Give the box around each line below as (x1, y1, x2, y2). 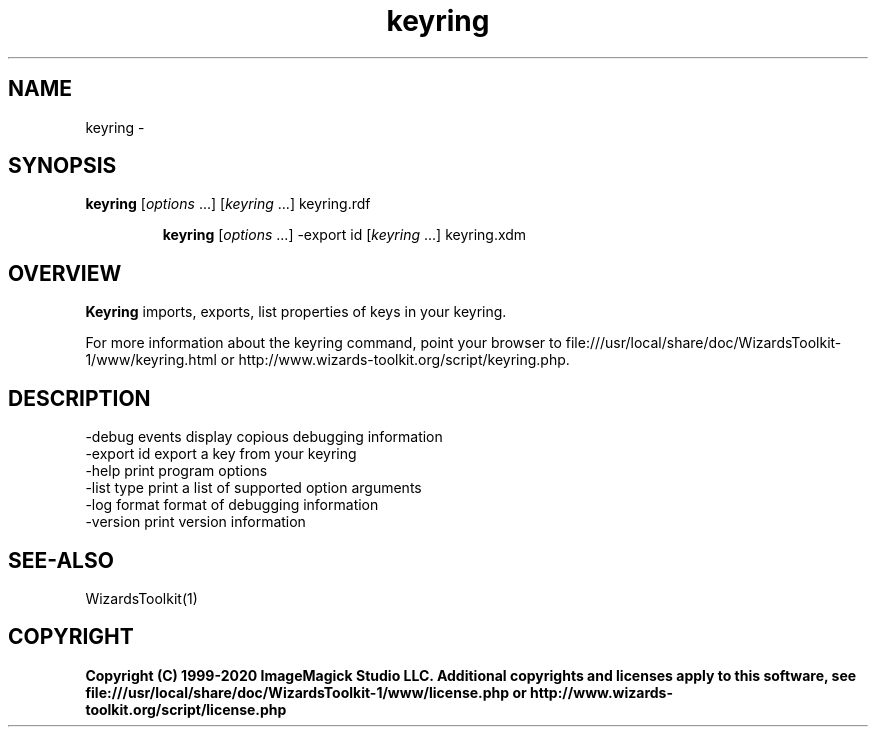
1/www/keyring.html (85, 351, 217, 369)
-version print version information (85, 513, 306, 531)
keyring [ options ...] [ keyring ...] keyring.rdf (85, 195, 371, 213)
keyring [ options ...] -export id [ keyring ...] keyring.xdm (162, 226, 527, 244)
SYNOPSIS (8, 153, 117, 179)
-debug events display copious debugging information (85, 428, 443, 446)
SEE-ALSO (8, 547, 114, 573)
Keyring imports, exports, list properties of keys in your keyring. (85, 303, 507, 321)
